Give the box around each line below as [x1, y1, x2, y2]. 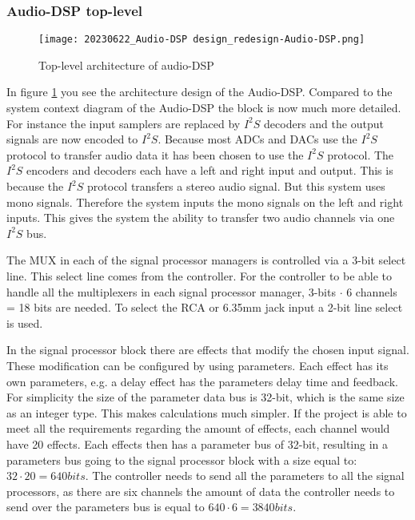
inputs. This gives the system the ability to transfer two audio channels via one [6, 209, 395, 226]
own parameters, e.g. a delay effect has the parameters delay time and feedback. [6, 373, 398, 389]
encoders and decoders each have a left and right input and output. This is [26, 162, 393, 179]
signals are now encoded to [6, 131, 138, 147]
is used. [6, 314, 43, 331]
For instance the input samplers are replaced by [6, 115, 241, 131]
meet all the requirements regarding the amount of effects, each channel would [6, 420, 390, 437]
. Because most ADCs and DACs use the [158, 131, 357, 147]
